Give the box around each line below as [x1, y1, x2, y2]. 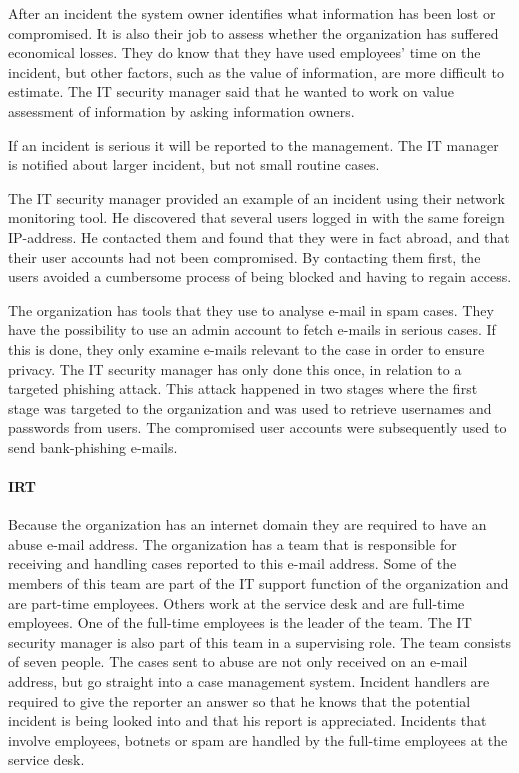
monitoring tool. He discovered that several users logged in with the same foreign [8, 207, 505, 228]
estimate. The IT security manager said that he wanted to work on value [8, 81, 454, 102]
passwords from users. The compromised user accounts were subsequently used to [8, 417, 507, 438]
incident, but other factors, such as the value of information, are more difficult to [8, 61, 504, 82]
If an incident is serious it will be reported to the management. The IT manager [8, 134, 499, 155]
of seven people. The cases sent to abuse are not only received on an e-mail [8, 651, 468, 672]
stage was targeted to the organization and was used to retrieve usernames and [8, 397, 492, 418]
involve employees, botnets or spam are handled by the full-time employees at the [8, 729, 508, 750]
